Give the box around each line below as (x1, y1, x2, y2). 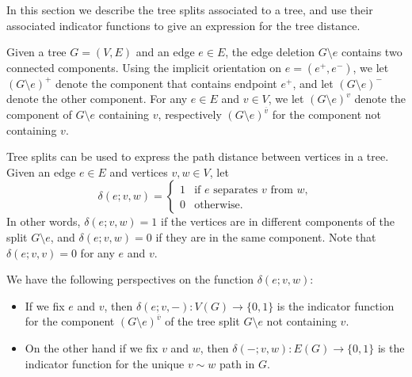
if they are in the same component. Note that (155, 229, 376, 245)
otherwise (194, 200, 240, 211)
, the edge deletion (225, 44, 315, 60)
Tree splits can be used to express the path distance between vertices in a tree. (6, 148, 389, 165)
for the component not (272, 106, 382, 123)
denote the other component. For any (6, 90, 188, 107)
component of (6, 106, 72, 123)
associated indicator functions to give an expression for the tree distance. (6, 17, 360, 33)
